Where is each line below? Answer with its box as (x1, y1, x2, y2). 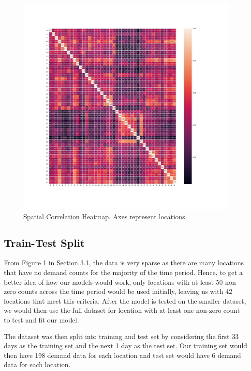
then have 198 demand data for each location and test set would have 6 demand (4, 350, 241, 360)
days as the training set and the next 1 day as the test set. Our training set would (4, 340, 248, 351)
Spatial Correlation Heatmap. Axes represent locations (23, 211, 185, 221)
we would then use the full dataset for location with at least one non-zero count (4, 305, 240, 315)
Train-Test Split (4, 235, 85, 250)
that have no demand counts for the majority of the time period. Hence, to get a (4, 267, 243, 277)
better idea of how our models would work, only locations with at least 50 (4, 276, 223, 287)
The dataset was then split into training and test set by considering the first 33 (4, 331, 239, 341)
